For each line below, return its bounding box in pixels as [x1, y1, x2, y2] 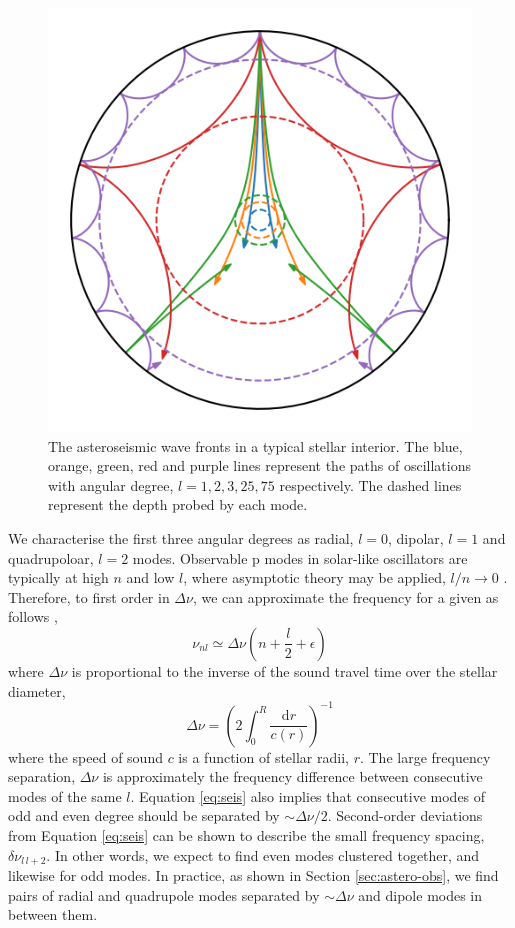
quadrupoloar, [8, 547, 94, 568]
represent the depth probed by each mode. [48, 494, 308, 515]
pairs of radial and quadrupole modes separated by [8, 884, 320, 905]
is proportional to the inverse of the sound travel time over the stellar [71, 660, 498, 681]
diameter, [8, 680, 66, 701]
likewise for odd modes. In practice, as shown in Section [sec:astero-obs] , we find [8, 865, 499, 886]
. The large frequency [359, 746, 491, 767]
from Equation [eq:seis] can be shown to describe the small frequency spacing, [8, 825, 485, 845]
